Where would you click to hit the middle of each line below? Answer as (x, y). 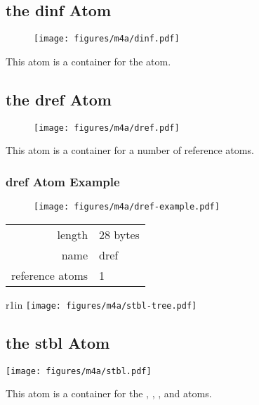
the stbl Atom (58, 342)
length (73, 234)
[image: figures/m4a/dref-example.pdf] (127, 207)
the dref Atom (59, 99)
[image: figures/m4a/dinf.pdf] (107, 39)
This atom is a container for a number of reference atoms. (130, 150)
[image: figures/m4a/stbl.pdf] (79, 371)
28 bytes (119, 234)
